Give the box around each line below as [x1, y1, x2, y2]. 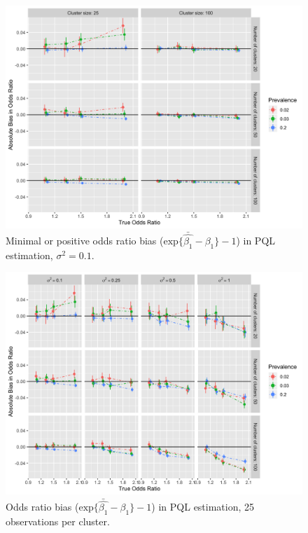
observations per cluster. [6, 514, 110, 529]
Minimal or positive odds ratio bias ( [6, 233, 164, 248]
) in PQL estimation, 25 [151, 499, 255, 514]
